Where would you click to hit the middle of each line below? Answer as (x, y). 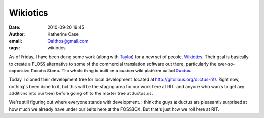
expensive (20, 71)
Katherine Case (63, 34)
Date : (15, 27)
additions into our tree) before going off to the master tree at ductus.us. (81, 94)
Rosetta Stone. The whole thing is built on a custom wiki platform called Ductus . (111, 71)
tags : (14, 48)
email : (15, 41)
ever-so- (226, 64)
